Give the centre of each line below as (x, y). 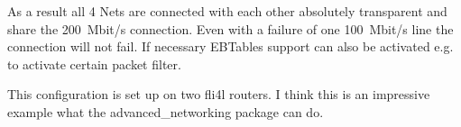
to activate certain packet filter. (94, 63)
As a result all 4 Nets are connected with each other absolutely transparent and (227, 11)
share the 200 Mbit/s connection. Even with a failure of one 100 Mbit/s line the (230, 28)
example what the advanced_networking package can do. (166, 111)
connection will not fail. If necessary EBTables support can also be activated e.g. (230, 46)
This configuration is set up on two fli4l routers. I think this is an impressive (219, 94)
